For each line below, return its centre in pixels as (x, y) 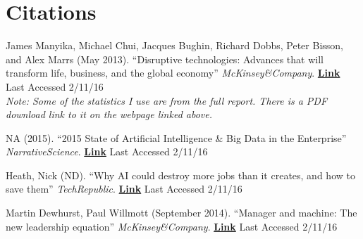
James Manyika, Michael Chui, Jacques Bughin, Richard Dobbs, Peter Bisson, (174, 45)
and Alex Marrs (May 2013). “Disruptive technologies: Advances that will (165, 59)
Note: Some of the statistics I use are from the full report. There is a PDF (167, 100)
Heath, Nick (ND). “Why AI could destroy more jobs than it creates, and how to (180, 175)
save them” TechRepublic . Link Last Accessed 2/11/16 (124, 189)
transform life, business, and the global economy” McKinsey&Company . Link (173, 73)
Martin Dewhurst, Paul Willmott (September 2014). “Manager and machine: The (181, 213)
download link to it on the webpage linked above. (109, 114)
